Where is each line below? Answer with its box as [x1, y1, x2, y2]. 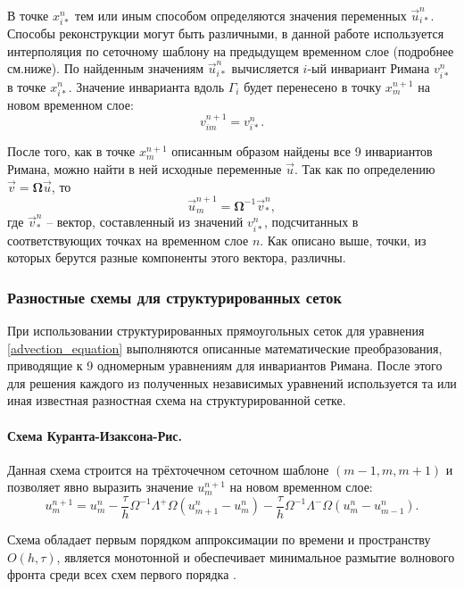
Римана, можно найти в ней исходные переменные [7, 160, 282, 178]
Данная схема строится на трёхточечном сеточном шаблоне [7, 460, 329, 478]
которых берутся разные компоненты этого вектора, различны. [7, 248, 346, 267]
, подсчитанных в [264, 212, 359, 231]
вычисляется [231, 59, 299, 78]
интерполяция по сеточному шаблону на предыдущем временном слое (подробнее [7, 41, 454, 60]
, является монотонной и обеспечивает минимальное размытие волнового [56, 547, 455, 566]
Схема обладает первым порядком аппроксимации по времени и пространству [7, 530, 431, 549]
